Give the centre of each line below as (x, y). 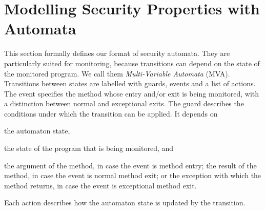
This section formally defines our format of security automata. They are (117, 53)
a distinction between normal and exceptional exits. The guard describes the (124, 103)
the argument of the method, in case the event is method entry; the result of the (130, 165)
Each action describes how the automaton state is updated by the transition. (125, 203)
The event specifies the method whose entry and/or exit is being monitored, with (132, 93)
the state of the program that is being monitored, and (89, 148)
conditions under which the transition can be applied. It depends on (111, 113)
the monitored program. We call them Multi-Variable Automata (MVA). (117, 73)
